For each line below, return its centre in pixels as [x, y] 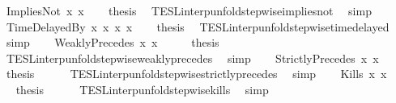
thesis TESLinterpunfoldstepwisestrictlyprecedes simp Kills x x [196, 74]
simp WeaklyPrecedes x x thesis [113, 42]
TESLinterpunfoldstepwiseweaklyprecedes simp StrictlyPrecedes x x [192, 58]
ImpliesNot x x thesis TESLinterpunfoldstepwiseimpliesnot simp [189, 10]
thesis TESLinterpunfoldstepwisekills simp [142, 89]
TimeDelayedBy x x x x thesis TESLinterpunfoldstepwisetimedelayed [198, 26]
